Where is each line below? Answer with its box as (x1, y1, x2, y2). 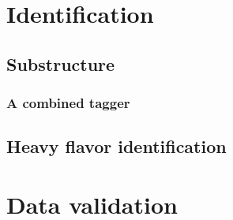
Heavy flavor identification (6, 134, 227, 158)
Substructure (6, 51, 115, 76)
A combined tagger (6, 93, 130, 113)
